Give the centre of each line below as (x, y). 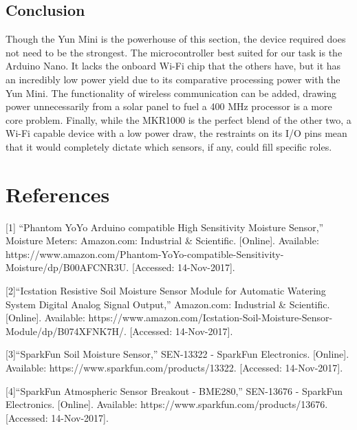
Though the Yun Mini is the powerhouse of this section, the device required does (176, 39)
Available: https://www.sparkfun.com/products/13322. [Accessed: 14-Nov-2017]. (174, 368)
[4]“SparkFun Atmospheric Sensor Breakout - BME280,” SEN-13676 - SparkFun (174, 390)
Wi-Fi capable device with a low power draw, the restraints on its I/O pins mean (176, 133)
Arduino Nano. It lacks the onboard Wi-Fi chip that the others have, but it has (173, 66)
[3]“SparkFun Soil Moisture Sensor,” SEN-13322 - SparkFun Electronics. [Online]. (177, 354)
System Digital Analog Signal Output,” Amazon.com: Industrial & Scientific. (168, 304)
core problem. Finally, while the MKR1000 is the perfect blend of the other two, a (178, 119)
